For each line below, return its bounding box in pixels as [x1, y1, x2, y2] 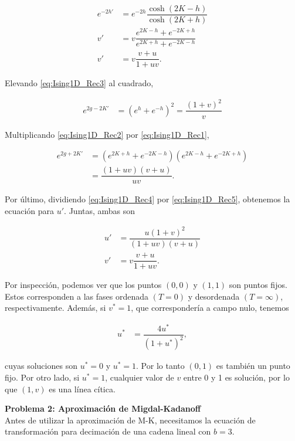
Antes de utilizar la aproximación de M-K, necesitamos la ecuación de [5, 413, 256, 426]
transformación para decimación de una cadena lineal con [5, 425, 211, 437]
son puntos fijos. [229, 279, 287, 291]
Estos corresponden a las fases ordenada [5, 290, 148, 302]
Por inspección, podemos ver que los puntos [5, 279, 162, 291]
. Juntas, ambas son [64, 204, 135, 216]
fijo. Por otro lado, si [5, 371, 80, 384]
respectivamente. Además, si [5, 301, 106, 314]
